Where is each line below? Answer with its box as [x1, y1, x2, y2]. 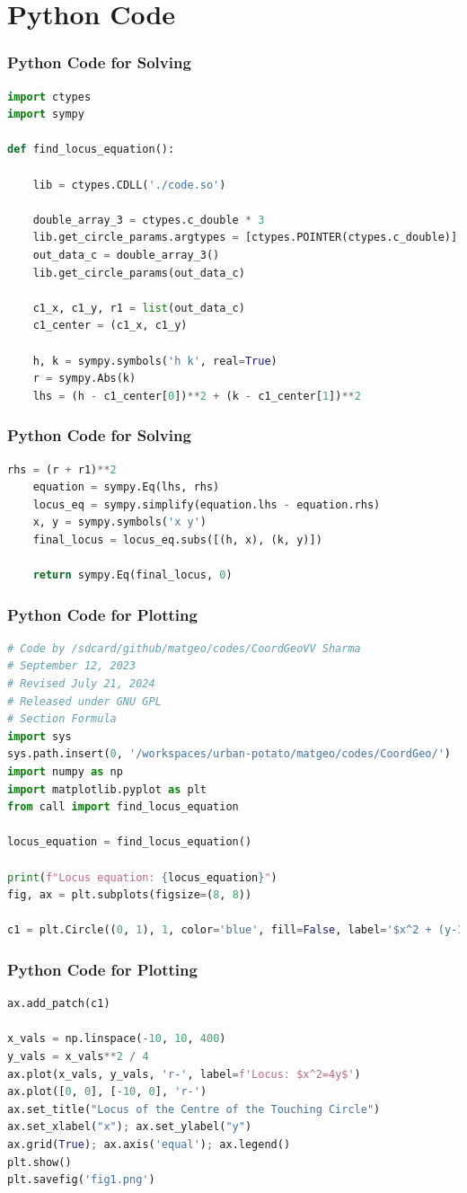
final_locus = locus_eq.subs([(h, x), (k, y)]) [32, 533, 322, 546]
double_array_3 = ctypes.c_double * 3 [32, 213, 265, 226]
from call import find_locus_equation [7, 800, 239, 814]
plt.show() [7, 1155, 72, 1169]
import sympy [7, 108, 84, 121]
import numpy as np [7, 765, 123, 779]
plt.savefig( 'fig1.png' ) [7, 1173, 155, 1187]
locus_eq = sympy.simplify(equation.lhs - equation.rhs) [32, 498, 381, 511]
